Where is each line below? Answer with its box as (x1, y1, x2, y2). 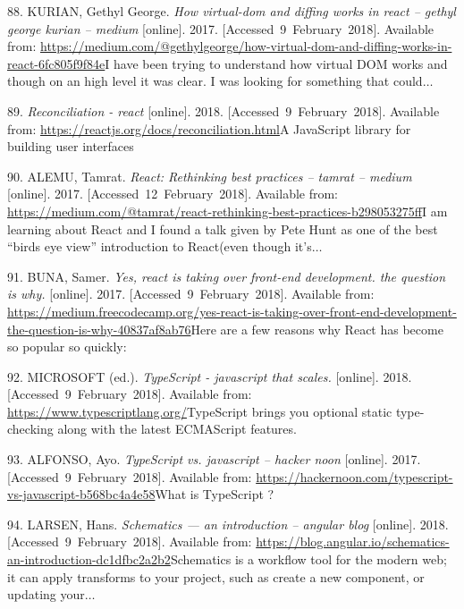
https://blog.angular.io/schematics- (256, 532, 450, 551)
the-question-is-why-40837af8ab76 (7, 319, 191, 338)
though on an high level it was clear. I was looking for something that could (7, 72, 423, 90)
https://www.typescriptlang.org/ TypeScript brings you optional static (7, 402, 392, 420)
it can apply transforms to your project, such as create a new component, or (7, 567, 425, 586)
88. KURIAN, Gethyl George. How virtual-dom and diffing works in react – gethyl (7, 2, 456, 20)
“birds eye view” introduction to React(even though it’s (7, 237, 312, 256)
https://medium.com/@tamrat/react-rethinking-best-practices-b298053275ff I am (7, 201, 448, 220)
